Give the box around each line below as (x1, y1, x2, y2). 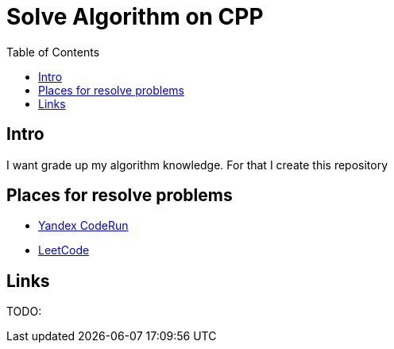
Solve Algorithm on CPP (6, 3, 264, 30)
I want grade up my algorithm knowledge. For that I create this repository (6, 157, 388, 172)
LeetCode (38, 243, 90, 258)
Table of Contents (6, 45, 100, 59)
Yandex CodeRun (38, 219, 129, 233)
